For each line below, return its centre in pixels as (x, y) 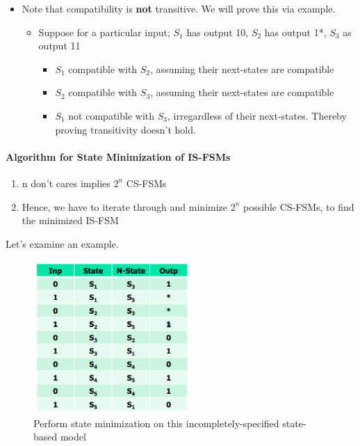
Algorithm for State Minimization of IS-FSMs (118, 156)
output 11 (59, 46)
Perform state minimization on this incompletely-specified (156, 423)
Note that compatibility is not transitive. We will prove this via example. (179, 8)
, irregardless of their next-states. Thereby (257, 115)
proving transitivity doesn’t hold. (125, 129)
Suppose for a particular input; (104, 32)
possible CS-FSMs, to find (299, 206)
